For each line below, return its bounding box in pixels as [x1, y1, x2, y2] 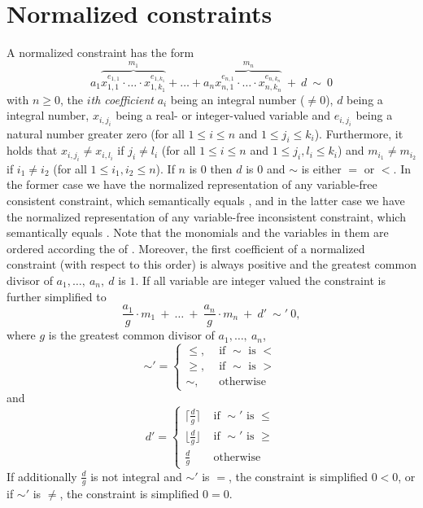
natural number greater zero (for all [7, 125, 185, 142]
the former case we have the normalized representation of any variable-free [7, 176, 377, 193]
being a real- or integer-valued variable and [116, 107, 330, 124]
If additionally [7, 467, 77, 484]
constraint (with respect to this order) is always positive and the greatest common [7, 256, 416, 273]
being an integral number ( [170, 90, 305, 107]
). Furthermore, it [314, 125, 403, 142]
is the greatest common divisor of [48, 326, 215, 344]
